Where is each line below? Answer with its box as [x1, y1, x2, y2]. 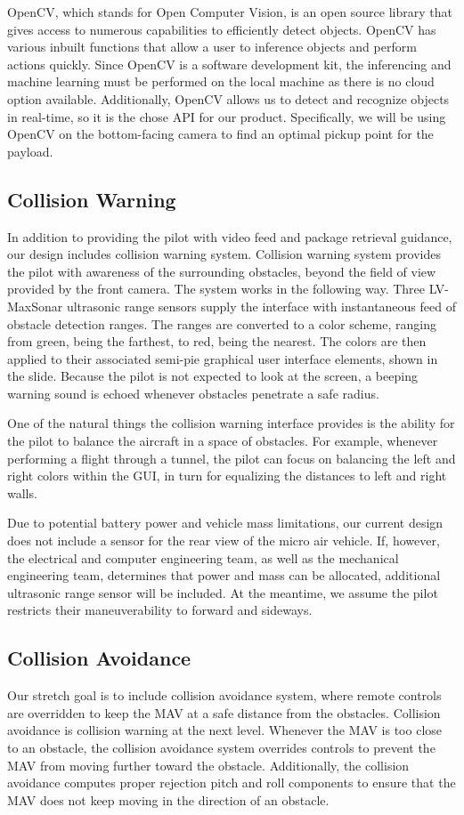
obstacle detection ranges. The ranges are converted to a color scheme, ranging [7, 314, 436, 333]
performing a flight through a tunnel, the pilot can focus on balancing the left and [7, 448, 456, 467]
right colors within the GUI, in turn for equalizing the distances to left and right [7, 466, 447, 485]
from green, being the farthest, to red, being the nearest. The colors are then [7, 332, 427, 351]
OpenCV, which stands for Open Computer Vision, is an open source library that [7, 3, 452, 20]
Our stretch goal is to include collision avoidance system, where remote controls [7, 686, 442, 705]
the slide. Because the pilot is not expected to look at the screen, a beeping [7, 367, 418, 385]
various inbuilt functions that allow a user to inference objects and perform [7, 37, 417, 56]
